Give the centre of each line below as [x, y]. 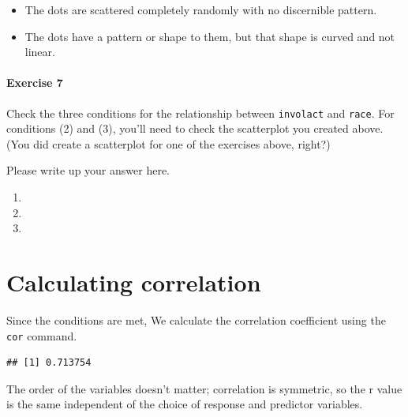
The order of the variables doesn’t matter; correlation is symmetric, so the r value [204, 388]
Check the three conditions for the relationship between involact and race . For [200, 113]
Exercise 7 [35, 83]
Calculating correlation [134, 282]
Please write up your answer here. [88, 170]
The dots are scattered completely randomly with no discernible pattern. [201, 9]
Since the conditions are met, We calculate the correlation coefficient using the [196, 319]
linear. [40, 52]
